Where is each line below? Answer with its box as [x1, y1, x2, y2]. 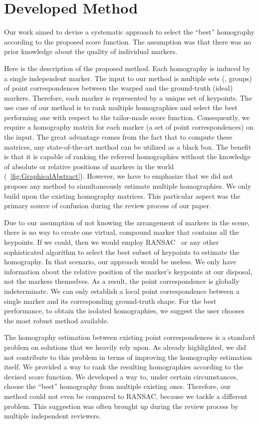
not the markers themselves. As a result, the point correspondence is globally [4, 276, 240, 286]
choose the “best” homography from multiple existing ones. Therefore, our [4, 381, 231, 391]
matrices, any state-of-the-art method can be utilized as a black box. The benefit [4, 141, 252, 152]
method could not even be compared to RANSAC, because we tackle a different [4, 390, 248, 401]
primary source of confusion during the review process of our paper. [4, 200, 211, 211]
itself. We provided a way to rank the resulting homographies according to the [4, 361, 244, 372]
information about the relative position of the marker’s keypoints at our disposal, [4, 266, 253, 276]
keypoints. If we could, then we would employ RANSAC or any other [4, 237, 219, 247]
